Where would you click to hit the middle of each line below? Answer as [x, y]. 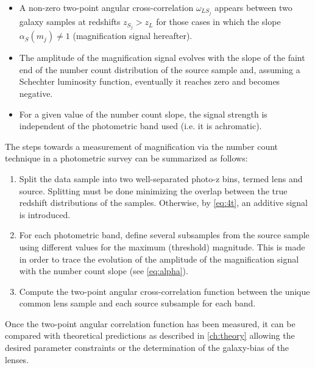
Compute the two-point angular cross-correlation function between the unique [165, 291]
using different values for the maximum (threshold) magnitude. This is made [162, 246]
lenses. [17, 359]
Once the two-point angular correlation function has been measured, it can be [150, 323]
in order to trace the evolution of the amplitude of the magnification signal [159, 259]
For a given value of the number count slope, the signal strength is [143, 114]
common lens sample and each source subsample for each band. [137, 303]
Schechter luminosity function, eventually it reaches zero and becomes [150, 81]
